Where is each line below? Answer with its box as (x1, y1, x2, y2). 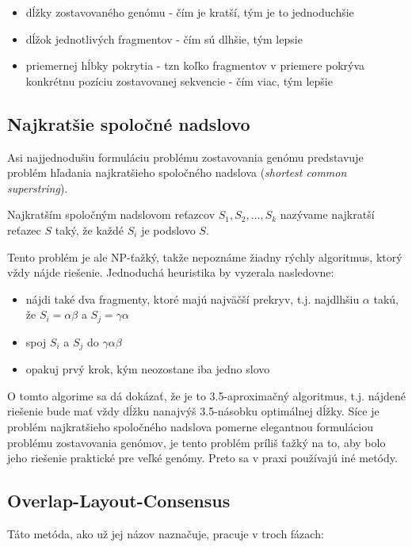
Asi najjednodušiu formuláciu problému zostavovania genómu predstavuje (7, 148, 364, 165)
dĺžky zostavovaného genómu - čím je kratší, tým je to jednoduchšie (25, 4, 354, 20)
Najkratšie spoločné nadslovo (7, 111, 250, 136)
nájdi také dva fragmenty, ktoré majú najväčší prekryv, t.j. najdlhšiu (25, 290, 360, 307)
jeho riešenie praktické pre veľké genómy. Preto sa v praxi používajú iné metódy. (7, 449, 398, 466)
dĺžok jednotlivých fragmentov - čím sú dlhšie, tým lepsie (25, 30, 303, 47)
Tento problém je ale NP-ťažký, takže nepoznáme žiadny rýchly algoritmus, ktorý (7, 248, 402, 265)
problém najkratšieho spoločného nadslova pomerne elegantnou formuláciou (7, 419, 374, 435)
